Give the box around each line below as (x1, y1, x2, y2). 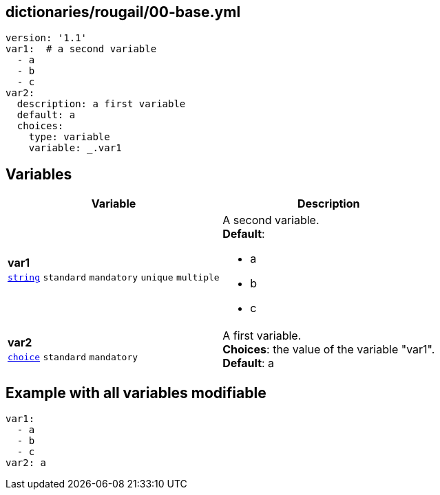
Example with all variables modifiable (6, 384, 266, 401)
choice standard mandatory (8, 352, 138, 363)
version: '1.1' (6, 32, 87, 44)
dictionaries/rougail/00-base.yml (6, 3, 241, 21)
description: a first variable (17, 98, 186, 110)
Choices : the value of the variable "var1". (222, 342, 435, 357)
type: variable (28, 131, 110, 143)
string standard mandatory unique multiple (8, 272, 220, 283)
